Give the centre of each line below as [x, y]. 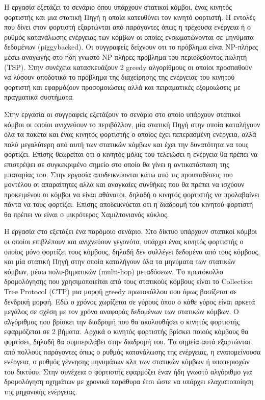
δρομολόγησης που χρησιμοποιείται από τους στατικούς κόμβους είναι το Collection [128, 281]
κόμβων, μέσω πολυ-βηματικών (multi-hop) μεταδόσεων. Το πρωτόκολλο [114, 271]
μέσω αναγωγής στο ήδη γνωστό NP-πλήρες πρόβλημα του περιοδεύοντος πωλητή [126, 56]
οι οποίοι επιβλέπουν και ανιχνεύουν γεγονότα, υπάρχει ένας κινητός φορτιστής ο [124, 241]
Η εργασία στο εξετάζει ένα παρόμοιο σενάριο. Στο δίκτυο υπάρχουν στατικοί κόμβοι [131, 231]
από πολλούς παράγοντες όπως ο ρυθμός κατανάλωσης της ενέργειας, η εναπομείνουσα [132, 351]
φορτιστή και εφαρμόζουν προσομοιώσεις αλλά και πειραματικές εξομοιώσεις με [122, 87]
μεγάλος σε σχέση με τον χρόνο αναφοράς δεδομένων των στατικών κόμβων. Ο [122, 311]
